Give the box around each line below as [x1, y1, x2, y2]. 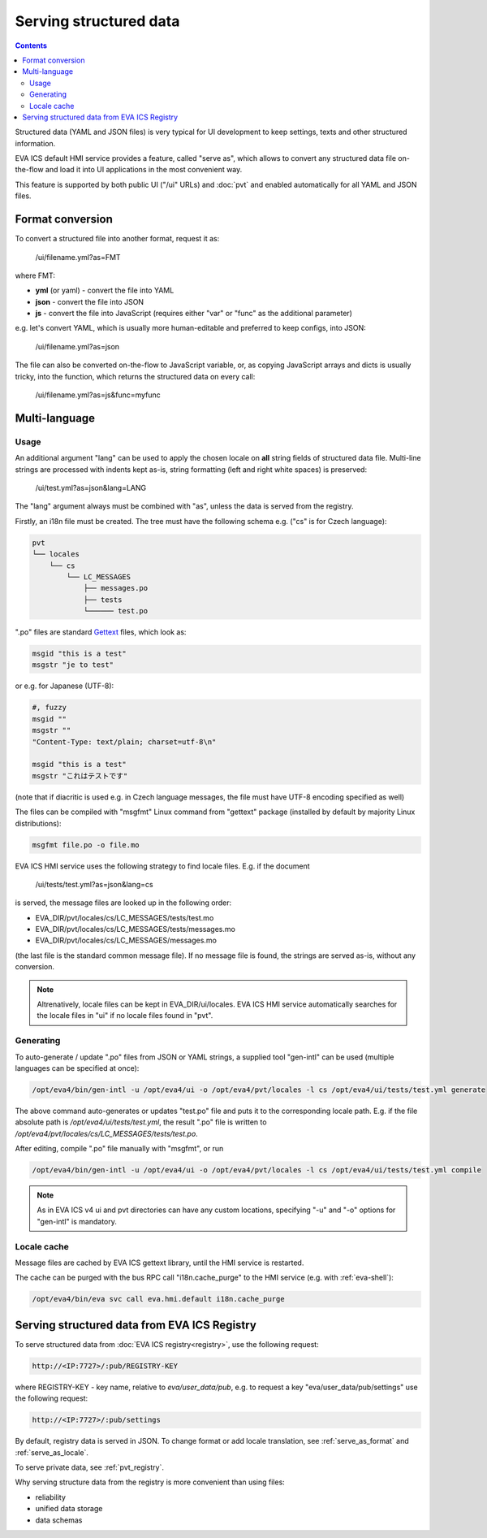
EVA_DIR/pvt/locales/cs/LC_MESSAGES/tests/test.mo [35, 912, 214, 922]
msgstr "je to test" [32, 661, 114, 669]
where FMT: [15, 271, 56, 280]
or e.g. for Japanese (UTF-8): [15, 681, 114, 691]
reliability [35, 1492, 67, 1502]
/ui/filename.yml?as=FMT [35, 252, 121, 262]
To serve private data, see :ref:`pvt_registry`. [15, 1462, 164, 1472]
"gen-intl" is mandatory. [37, 1216, 118, 1226]
